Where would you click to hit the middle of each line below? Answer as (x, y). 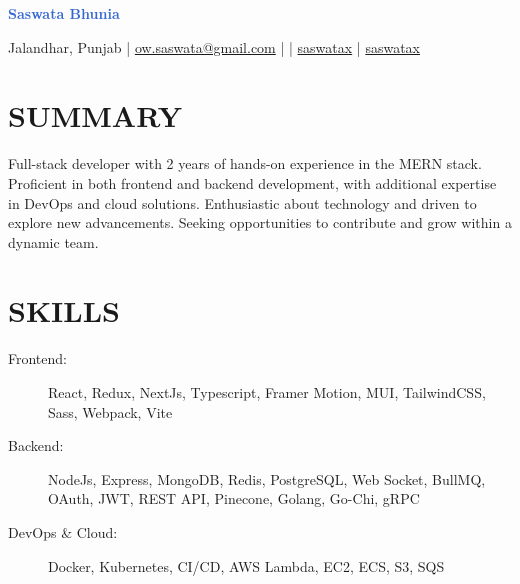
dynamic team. (53, 241)
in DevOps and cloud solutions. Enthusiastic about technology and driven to (242, 202)
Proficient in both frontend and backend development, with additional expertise (252, 182)
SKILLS (64, 310)
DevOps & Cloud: (63, 531)
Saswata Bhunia (64, 13)
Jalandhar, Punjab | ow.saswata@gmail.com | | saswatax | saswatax (214, 46)
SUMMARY (95, 115)
